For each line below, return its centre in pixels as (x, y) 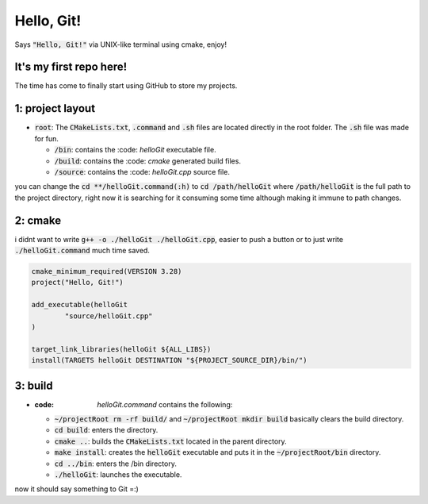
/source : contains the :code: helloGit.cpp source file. (142, 171)
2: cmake (38, 220)
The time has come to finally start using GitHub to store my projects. (126, 86)
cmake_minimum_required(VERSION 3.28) (107, 271)
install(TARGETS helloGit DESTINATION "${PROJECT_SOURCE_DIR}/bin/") (169, 360)
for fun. (47, 138)
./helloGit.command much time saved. (82, 250)
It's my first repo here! (71, 67)
